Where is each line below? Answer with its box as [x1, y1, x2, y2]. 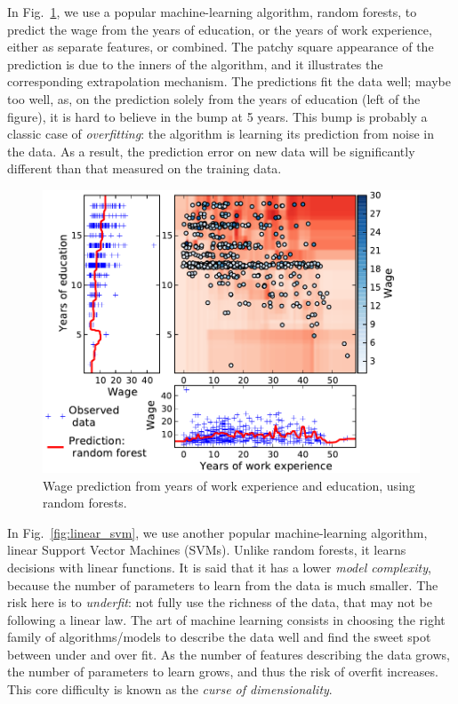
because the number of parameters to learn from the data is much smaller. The [7, 575, 438, 594]
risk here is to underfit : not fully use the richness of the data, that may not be [7, 593, 433, 612]
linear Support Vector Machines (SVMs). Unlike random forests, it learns [7, 540, 406, 559]
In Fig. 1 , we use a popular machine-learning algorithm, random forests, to [7, 3, 417, 20]
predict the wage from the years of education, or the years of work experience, [7, 20, 432, 38]
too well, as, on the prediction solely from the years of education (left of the [7, 89, 421, 108]
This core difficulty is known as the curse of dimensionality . [7, 680, 333, 699]
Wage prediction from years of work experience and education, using [43, 476, 415, 494]
